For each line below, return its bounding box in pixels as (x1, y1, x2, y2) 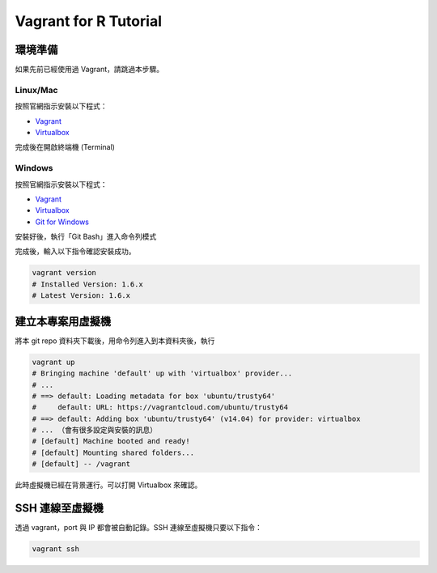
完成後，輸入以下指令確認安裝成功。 (15, 247, 136, 257)
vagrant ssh (32, 545, 80, 554)
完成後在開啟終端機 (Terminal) (15, 142, 115, 152)
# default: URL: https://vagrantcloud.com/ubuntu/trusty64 (32, 403, 289, 412)
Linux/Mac (15, 84, 58, 95)
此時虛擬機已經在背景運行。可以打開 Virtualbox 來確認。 (15, 480, 202, 490)
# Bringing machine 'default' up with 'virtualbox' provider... (32, 369, 293, 378)
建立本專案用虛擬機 (15, 314, 111, 328)
